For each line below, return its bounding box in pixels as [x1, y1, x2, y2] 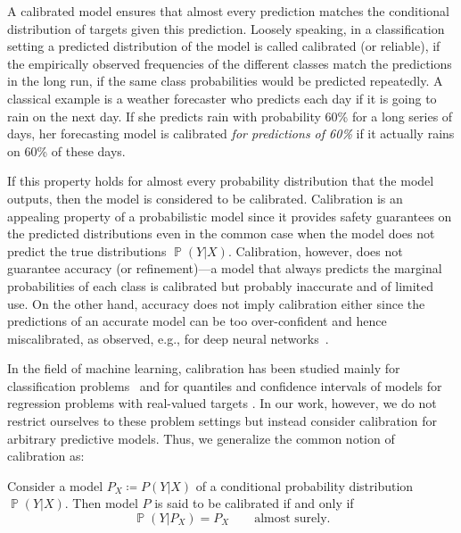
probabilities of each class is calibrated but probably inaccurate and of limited [7, 276, 434, 295]
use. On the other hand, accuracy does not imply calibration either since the [7, 294, 425, 312]
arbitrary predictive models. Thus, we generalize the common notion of [7, 429, 395, 447]
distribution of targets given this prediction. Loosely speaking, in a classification [7, 19, 445, 37]
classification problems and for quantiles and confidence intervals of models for [7, 376, 442, 395]
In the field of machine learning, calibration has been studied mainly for [7, 359, 400, 378]
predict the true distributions [7, 241, 167, 260]
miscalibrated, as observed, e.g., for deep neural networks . [7, 329, 329, 347]
